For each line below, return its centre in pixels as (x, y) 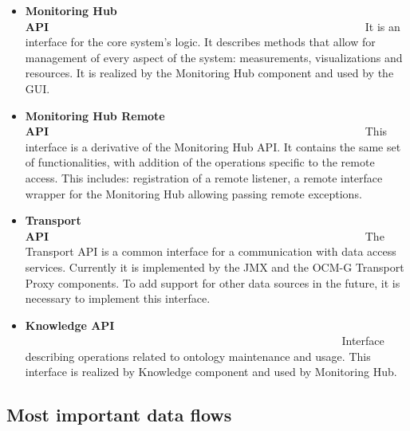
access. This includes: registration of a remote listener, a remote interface (204, 177)
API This (206, 131)
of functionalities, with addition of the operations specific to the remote (200, 162)
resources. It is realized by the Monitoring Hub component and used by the (209, 73)
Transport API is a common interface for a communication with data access (211, 251)
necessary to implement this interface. (118, 298)
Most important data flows (119, 415)
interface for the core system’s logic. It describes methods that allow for (200, 42)
